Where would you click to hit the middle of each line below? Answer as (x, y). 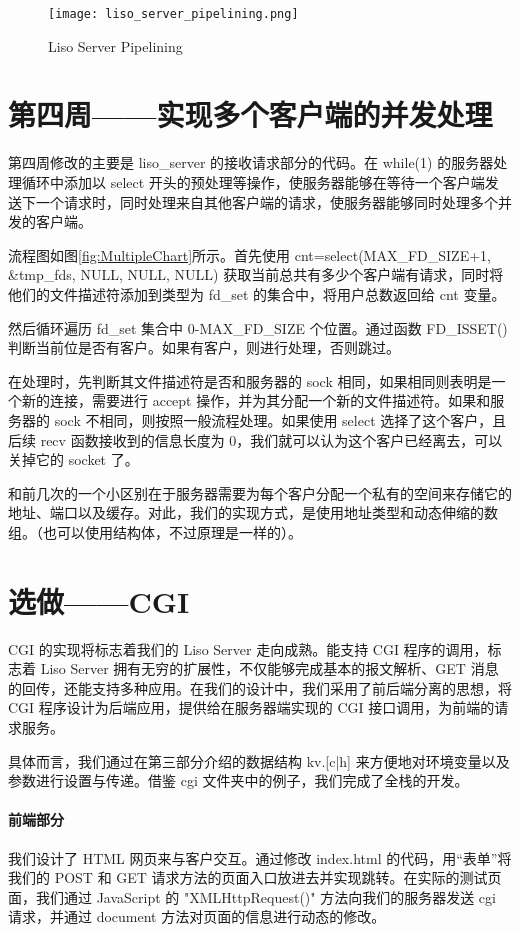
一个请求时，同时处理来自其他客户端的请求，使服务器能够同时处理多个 (266, 201)
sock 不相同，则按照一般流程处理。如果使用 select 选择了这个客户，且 (280, 419)
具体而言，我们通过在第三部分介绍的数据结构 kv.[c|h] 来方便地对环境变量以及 (259, 760)
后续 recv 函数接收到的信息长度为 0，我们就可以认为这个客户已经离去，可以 (255, 439)
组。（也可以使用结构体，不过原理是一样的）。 (155, 531)
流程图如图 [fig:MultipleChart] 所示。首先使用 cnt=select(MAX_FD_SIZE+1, (249, 254)
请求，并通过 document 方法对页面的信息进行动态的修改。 (197, 916)
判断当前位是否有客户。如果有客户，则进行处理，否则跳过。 (204, 347)
